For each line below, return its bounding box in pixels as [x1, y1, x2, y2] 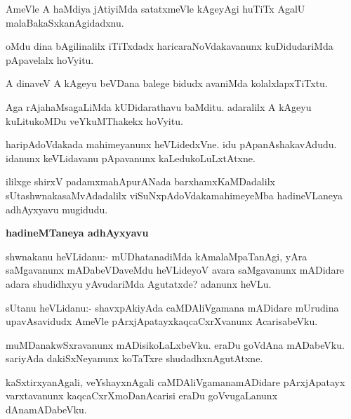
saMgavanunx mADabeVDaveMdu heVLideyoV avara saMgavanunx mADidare [6, 262, 345, 277]
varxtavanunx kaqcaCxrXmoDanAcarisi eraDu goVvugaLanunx [6, 388, 278, 403]
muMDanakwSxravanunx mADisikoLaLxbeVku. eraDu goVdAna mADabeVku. [6, 337, 345, 352]
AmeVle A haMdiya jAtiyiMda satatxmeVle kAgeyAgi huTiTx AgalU [6, 1, 305, 15]
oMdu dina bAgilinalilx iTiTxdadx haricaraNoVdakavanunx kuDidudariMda [6, 39, 333, 53]
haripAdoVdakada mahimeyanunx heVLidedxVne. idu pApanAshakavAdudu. [6, 137, 337, 152]
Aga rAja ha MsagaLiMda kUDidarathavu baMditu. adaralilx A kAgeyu [6, 99, 312, 114]
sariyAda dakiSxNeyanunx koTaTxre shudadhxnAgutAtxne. [6, 351, 263, 366]
